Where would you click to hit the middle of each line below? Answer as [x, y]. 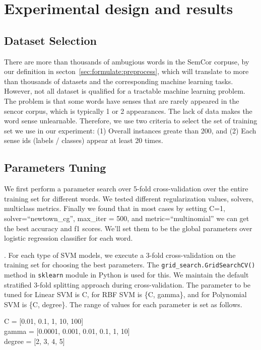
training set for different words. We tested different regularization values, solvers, [129, 198]
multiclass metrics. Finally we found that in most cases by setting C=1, [115, 208]
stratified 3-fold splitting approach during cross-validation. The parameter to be [127, 284]
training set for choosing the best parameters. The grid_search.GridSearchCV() [130, 265]
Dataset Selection [50, 40]
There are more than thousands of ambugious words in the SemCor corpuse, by [127, 61]
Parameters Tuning [55, 167]
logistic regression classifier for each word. [69, 238]
